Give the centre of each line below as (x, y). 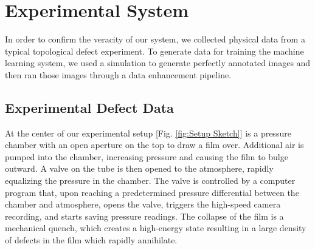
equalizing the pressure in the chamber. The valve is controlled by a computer (150, 181)
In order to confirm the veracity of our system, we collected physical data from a (155, 39)
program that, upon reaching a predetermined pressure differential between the (152, 192)
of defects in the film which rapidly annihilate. (91, 240)
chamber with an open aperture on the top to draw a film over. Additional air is (154, 145)
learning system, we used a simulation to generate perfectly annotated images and (158, 63)
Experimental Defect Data (89, 107)
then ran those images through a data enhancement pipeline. (118, 74)
